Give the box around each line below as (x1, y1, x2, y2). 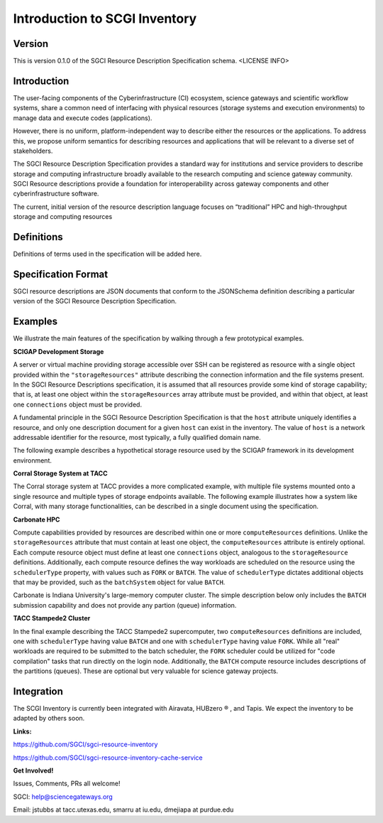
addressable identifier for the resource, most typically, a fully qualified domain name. (13, 433, 262, 441)
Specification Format (13, 268, 109, 280)
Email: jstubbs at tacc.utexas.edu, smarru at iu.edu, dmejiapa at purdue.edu (13, 805, 234, 814)
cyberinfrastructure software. (13, 189, 99, 198)
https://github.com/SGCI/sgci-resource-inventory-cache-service (13, 753, 204, 762)
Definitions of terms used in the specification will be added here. (13, 249, 202, 259)
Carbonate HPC (13, 515, 60, 524)
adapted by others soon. (13, 714, 85, 723)
